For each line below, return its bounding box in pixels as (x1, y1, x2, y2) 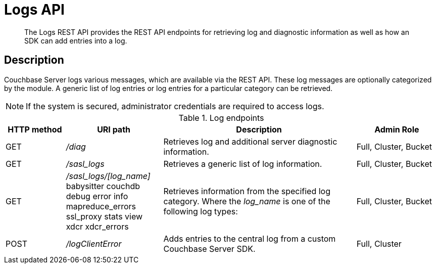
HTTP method (8, 124, 62, 135)
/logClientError (66, 238, 122, 249)
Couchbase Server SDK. (163, 243, 256, 254)
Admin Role (374, 124, 419, 135)
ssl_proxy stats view (66, 211, 143, 221)
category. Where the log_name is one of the (163, 196, 330, 206)
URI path (97, 124, 131, 135)
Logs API (4, 1, 65, 18)
